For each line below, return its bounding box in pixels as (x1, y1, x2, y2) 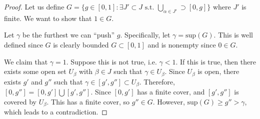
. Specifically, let (120, 29, 170, 40)
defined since (4, 39, 43, 49)
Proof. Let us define (4, 1, 64, 11)
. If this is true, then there (175, 56, 256, 66)
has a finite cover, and (137, 86, 205, 97)
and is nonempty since (147, 39, 216, 49)
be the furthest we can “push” (22, 29, 115, 40)
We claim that (4, 56, 48, 66)
